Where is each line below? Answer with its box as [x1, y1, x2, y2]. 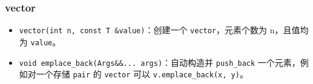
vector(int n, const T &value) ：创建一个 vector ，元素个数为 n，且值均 [19, 24, 309, 36]
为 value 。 [19, 35, 61, 48]
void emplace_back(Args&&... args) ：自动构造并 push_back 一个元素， [19, 56, 300, 68]
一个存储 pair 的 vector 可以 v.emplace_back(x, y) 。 [36, 68, 248, 80]
